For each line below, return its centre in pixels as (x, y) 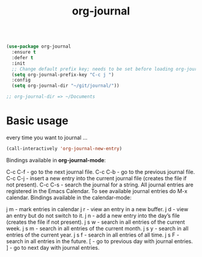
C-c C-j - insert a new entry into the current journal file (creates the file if (96, 178)
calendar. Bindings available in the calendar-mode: (69, 197)
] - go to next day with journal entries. (53, 247)
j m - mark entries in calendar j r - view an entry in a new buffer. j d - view (97, 209)
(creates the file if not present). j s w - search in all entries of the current (96, 222)
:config (21, 80)
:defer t (23, 58)
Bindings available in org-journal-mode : (56, 160)
